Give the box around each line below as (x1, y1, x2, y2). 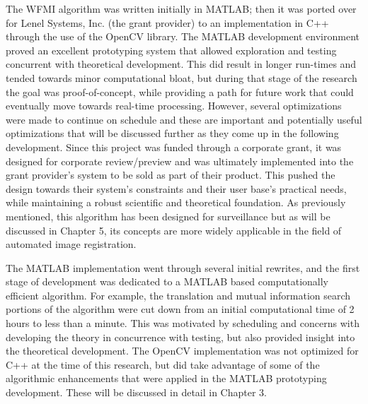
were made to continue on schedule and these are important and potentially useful (6, 112, 362, 126)
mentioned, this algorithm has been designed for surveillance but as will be (6, 208, 330, 223)
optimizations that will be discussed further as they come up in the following (6, 126, 339, 141)
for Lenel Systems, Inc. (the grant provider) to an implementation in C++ (6, 15, 329, 30)
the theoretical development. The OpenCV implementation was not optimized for (6, 343, 359, 358)
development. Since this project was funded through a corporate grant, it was (6, 139, 342, 154)
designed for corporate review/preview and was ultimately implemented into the (6, 153, 354, 168)
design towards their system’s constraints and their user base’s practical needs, (6, 181, 347, 196)
